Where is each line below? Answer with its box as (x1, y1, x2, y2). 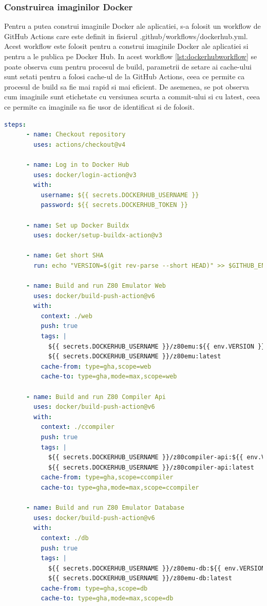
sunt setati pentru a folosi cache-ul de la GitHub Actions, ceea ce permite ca (4, 71, 245, 82)
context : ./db (41, 534, 89, 542)
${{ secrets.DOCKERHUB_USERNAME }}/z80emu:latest (48, 353, 221, 360)
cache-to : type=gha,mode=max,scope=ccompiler (41, 483, 199, 491)
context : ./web (41, 312, 92, 320)
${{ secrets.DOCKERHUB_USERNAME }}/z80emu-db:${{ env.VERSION (48, 564, 265, 572)
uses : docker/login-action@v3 (33, 171, 137, 179)
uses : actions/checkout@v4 (33, 141, 126, 148)
